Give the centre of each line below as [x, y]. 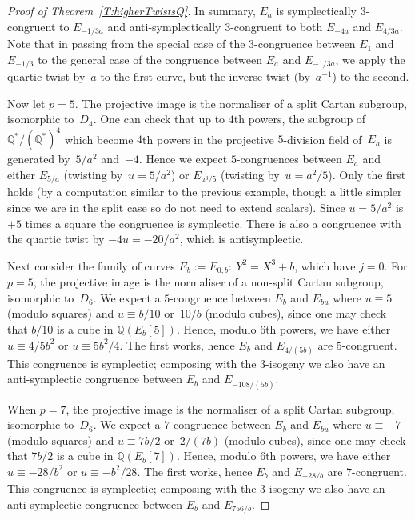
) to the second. [371, 76]
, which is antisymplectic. [241, 239]
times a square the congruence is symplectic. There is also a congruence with [213, 223]
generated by [39, 159]
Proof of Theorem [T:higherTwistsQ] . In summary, [132, 10]
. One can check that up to [159, 119]
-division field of [323, 139]
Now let [26, 103]
